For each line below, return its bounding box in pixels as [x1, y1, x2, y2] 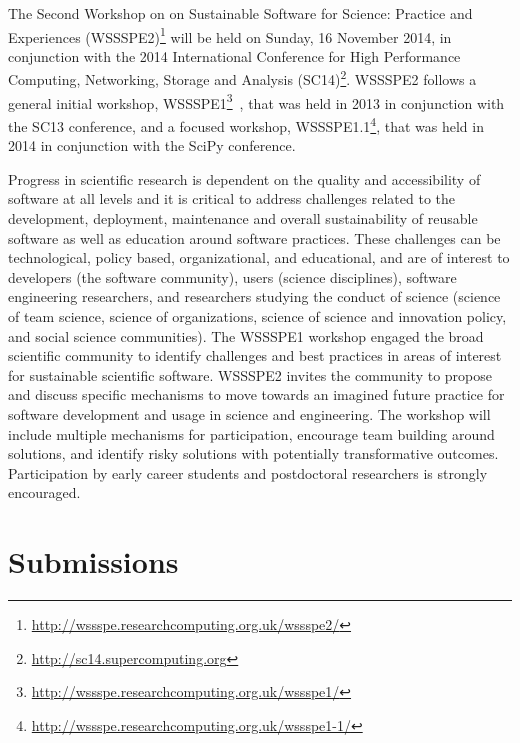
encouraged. [8, 482, 81, 503]
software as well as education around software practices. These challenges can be [8, 227, 501, 248]
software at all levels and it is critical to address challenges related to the [8, 188, 456, 209]
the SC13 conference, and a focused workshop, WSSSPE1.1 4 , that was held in [8, 112, 484, 136]
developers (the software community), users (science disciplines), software [8, 266, 457, 287]
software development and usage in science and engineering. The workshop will [8, 403, 491, 424]
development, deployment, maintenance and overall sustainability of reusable [8, 207, 478, 228]
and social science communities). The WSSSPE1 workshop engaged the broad [8, 325, 484, 346]
